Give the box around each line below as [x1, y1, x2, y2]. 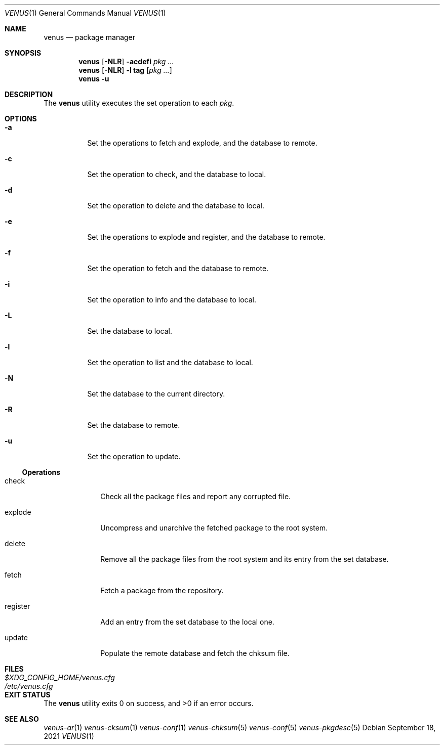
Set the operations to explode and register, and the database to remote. [87, 233, 326, 241]
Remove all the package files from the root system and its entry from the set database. [100, 555, 389, 563]
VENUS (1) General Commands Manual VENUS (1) [5, 9, 166, 17]
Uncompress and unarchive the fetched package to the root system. [100, 523, 328, 532]
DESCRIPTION [5, 90, 53, 99]
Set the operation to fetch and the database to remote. [87, 264, 269, 273]
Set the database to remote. [87, 421, 180, 429]
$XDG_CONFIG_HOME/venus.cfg [5, 673, 115, 682]
